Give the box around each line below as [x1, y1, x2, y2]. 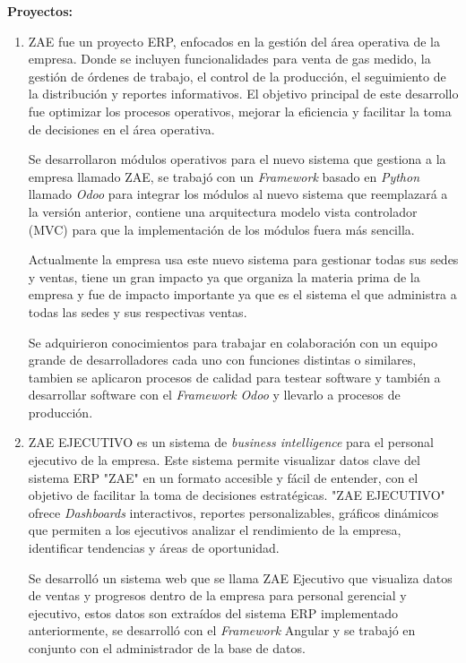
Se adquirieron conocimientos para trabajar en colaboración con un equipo [28, 332, 437, 351]
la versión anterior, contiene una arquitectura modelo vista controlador [28, 202, 418, 220]
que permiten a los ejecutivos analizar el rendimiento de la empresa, [28, 521, 401, 539]
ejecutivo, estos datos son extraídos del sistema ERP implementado [28, 603, 398, 622]
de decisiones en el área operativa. [28, 119, 215, 138]
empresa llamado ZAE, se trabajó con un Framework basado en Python [28, 167, 420, 185]
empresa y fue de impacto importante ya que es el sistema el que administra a [28, 285, 457, 304]
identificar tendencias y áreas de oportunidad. [28, 538, 280, 557]
